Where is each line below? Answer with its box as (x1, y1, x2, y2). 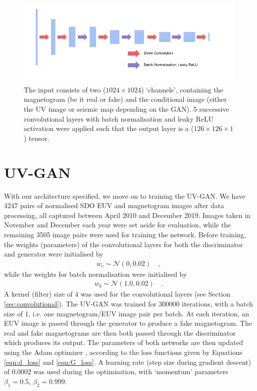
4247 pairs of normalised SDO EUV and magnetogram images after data (4, 200, 224, 211)
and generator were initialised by (4, 249, 103, 259)
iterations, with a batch (182, 298, 253, 308)
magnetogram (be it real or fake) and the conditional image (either (24, 94, 227, 104)
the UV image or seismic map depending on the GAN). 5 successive (24, 104, 229, 114)
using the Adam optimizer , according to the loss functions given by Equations (4, 347, 243, 357)
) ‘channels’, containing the (141, 84, 223, 94)
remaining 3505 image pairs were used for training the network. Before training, (4, 229, 246, 239)
